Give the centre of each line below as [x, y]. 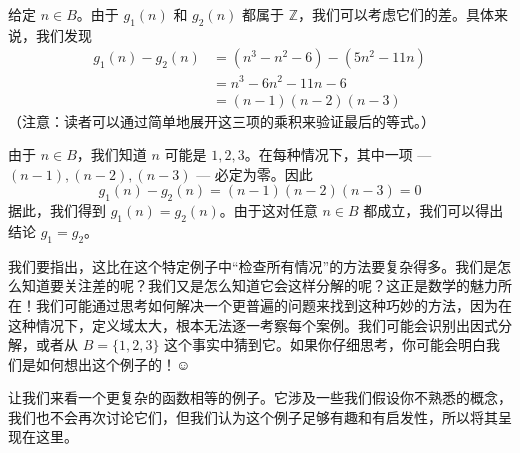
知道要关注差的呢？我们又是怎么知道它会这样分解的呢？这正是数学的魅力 [259, 285]
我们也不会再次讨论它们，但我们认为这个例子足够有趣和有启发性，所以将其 [253, 416]
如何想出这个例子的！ [105, 363]
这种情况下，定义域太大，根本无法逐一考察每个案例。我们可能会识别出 [239, 324]
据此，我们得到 [57, 210]
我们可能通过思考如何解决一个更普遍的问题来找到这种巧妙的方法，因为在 [273, 304]
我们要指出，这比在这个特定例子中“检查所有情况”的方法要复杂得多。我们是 [253, 265]
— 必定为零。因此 [254, 173]
